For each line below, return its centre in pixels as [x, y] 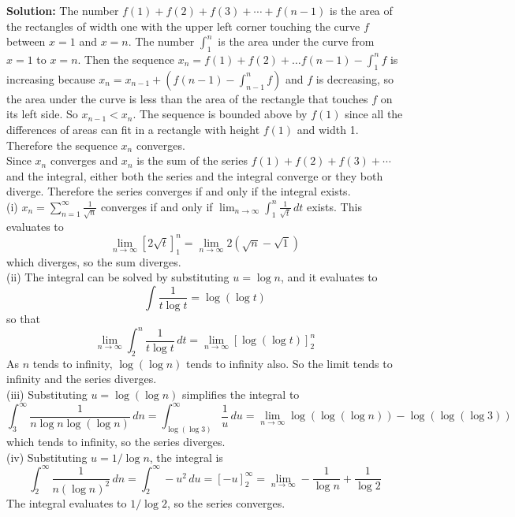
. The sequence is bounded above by [220, 114]
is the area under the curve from [296, 41]
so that [23, 318]
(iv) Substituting [47, 457]
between [26, 41]
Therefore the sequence [62, 145]
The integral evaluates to [67, 502]
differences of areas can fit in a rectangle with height [133, 129]
